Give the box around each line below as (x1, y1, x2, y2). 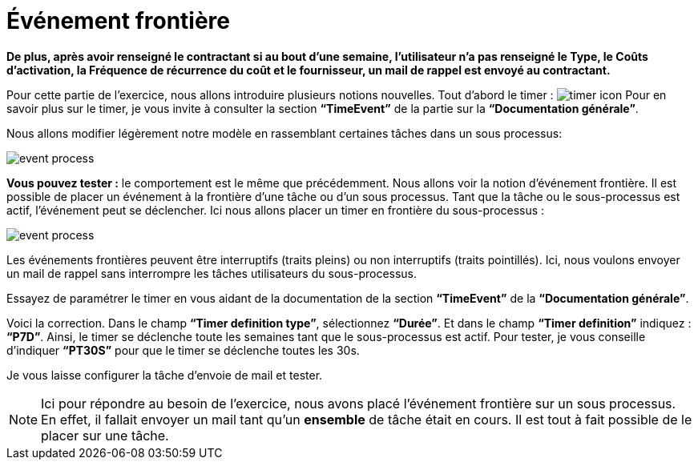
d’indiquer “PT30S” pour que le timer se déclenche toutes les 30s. (6, 343, 360, 357)
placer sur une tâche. (41, 427, 169, 444)
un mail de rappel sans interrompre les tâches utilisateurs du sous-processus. (6, 266, 418, 280)
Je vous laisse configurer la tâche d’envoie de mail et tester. (6, 368, 323, 382)
